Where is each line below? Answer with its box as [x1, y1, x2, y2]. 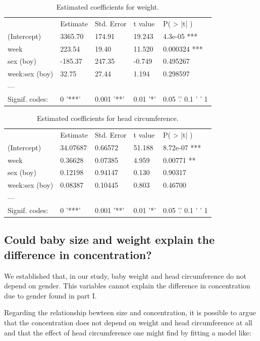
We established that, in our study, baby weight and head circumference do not [4, 270, 246, 281]
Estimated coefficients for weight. [56, 2, 159, 12]
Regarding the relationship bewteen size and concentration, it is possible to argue [4, 307, 256, 318]
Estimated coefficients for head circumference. [37, 113, 179, 123]
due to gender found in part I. [4, 290, 97, 301]
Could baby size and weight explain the [4, 232, 215, 247]
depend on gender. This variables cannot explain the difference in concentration [4, 280, 250, 291]
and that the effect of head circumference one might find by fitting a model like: [4, 327, 251, 337]
